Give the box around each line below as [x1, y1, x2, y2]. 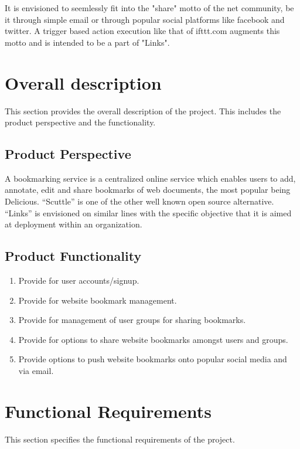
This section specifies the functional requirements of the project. [5, 433, 235, 445]
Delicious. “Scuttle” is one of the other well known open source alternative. [5, 195, 274, 208]
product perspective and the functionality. [5, 116, 156, 128]
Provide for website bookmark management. [18, 294, 177, 306]
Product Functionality [5, 247, 142, 265]
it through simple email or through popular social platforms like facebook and [5, 13, 285, 25]
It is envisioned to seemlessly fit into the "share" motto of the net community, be [5, 2, 294, 13]
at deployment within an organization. [5, 218, 142, 230]
